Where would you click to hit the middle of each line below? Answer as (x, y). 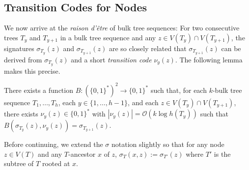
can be (231, 48)
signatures (19, 48)
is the (222, 154)
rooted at (56, 163)
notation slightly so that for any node (168, 144)
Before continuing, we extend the (54, 144)
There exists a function (39, 90)
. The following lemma (209, 59)
